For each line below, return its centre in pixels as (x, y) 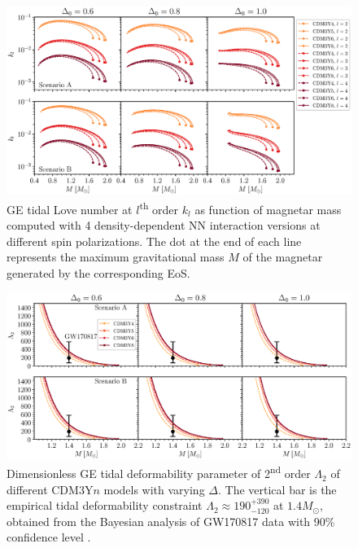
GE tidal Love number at (70, 209)
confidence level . (49, 537)
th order (159, 208)
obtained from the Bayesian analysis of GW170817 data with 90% (171, 521)
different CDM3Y (50, 489)
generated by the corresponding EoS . (98, 273)
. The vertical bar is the (277, 489)
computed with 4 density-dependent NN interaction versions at (164, 225)
